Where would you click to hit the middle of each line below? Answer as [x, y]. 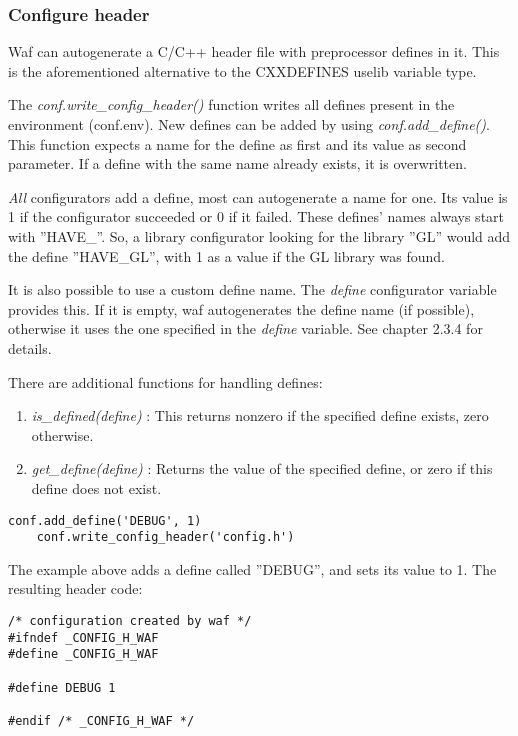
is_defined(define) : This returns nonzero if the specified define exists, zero [260, 415]
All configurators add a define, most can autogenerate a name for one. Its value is [258, 196]
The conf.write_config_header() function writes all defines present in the [231, 104]
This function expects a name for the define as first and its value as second [237, 143]
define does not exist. [96, 487]
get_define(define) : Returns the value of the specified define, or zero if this [262, 468]
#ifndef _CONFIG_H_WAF [83, 637]
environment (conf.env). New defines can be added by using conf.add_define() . [249, 124]
